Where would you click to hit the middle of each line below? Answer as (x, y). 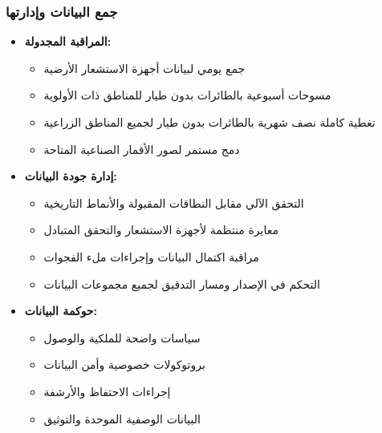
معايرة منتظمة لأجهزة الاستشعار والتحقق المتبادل (161, 230)
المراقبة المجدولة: (68, 41)
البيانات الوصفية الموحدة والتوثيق (122, 418)
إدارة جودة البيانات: (71, 176)
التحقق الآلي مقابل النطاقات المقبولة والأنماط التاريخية (174, 202)
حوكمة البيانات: (61, 311)
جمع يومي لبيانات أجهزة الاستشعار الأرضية (144, 68)
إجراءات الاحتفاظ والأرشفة (107, 391)
